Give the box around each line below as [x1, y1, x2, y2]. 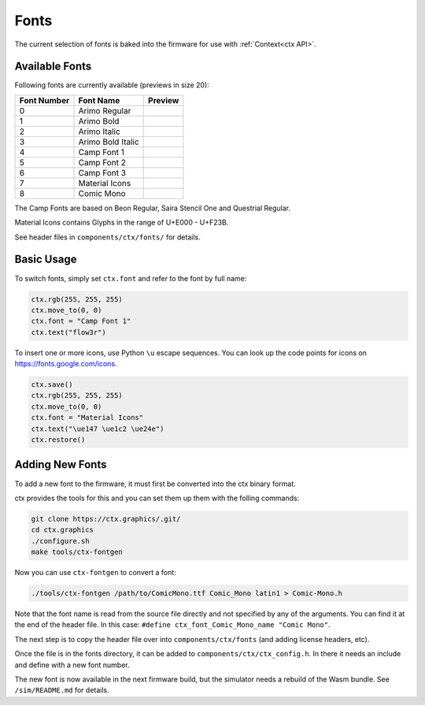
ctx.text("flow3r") [31, 328, 106, 336]
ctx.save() [31, 380, 73, 389]
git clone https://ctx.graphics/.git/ [31, 514, 181, 523]
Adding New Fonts [14, 458, 107, 472]
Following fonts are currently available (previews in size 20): [14, 80, 210, 90]
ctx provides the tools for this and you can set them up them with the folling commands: [14, 493, 300, 503]
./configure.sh [31, 536, 90, 545]
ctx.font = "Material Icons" [31, 414, 144, 422]
